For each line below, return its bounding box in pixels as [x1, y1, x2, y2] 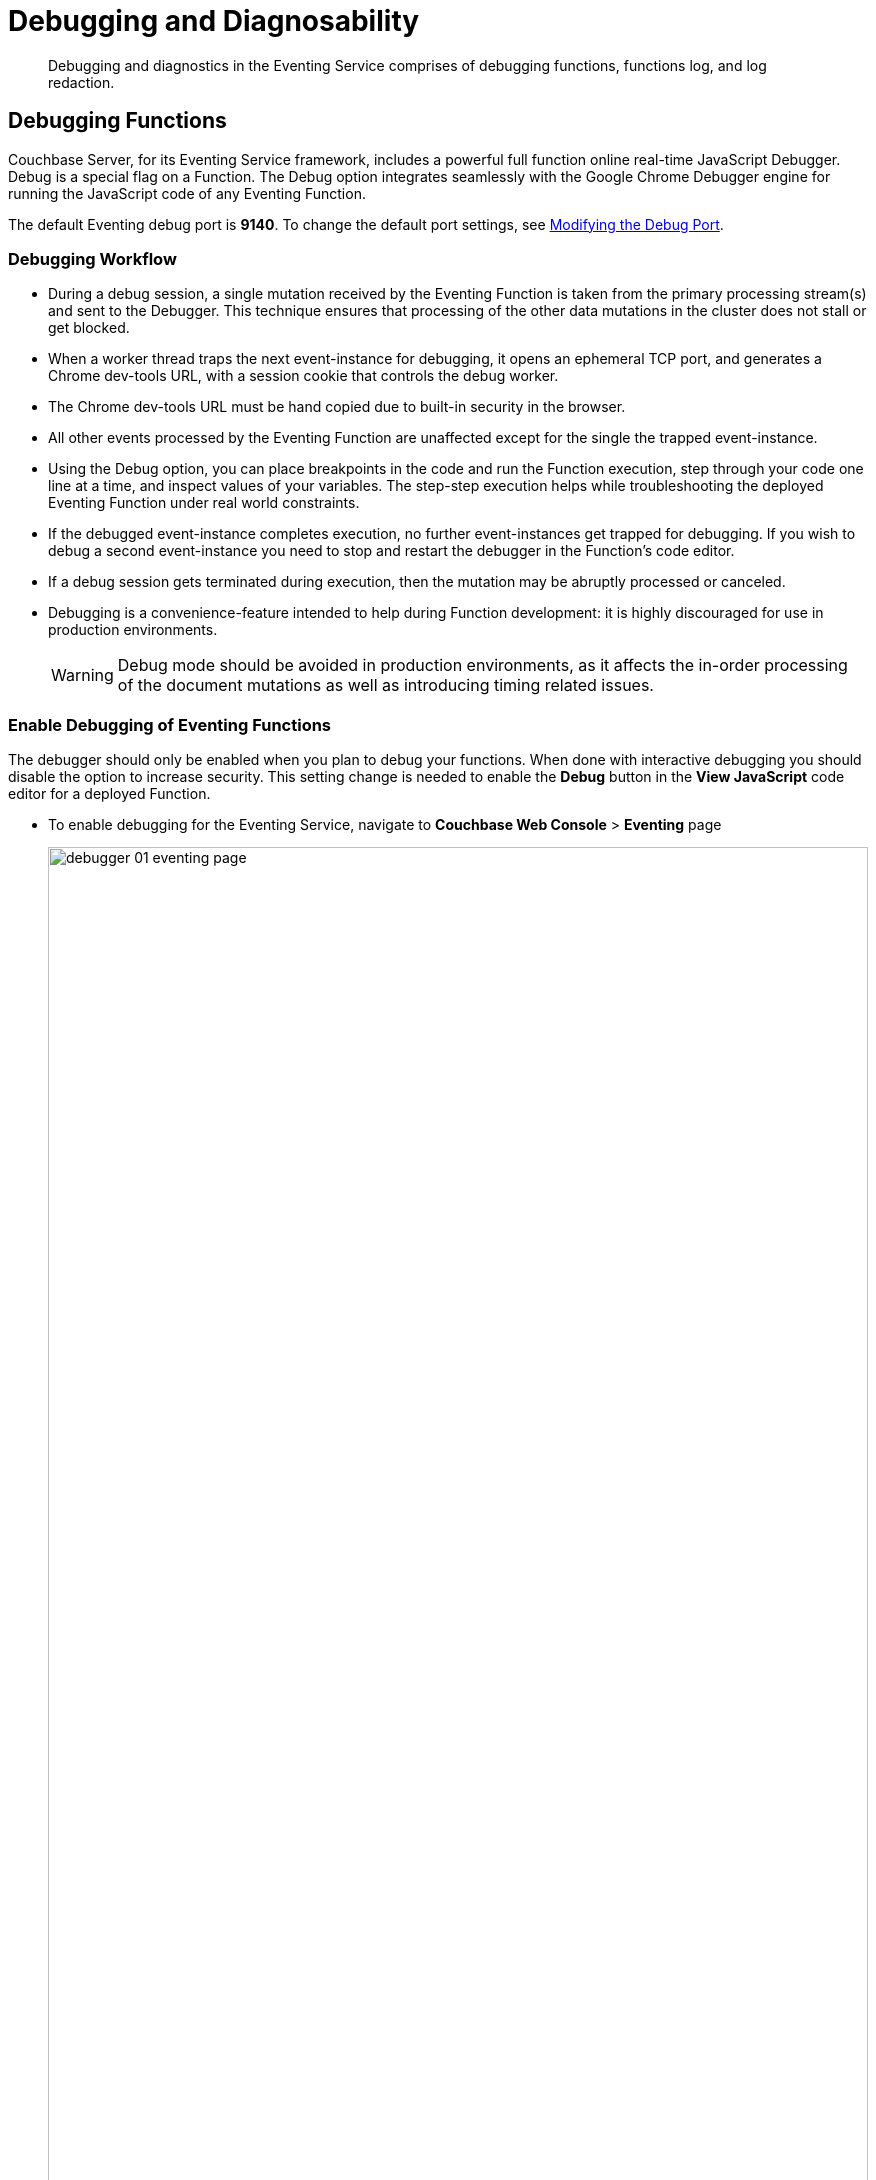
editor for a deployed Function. [8, 785, 211, 803]
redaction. [48, 73, 115, 91]
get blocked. [48, 319, 130, 337]
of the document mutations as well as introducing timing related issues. [117, 675, 654, 696]
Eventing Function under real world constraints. [48, 494, 360, 512]
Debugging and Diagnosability [8, 4, 420, 38]
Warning [51, 665, 114, 686]
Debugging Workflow [8, 248, 177, 269]
